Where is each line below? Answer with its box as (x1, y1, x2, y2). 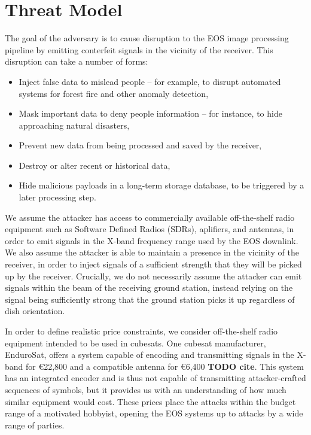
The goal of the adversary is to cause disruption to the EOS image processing (5, 32, 289, 44)
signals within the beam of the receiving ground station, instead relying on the (5, 281, 293, 294)
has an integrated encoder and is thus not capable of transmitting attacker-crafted (5, 372, 306, 384)
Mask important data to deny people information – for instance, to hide (19, 107, 282, 120)
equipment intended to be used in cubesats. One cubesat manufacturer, (5, 336, 266, 349)
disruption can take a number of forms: (5, 55, 148, 68)
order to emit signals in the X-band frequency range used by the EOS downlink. (5, 234, 298, 247)
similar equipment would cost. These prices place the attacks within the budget (5, 395, 296, 407)
